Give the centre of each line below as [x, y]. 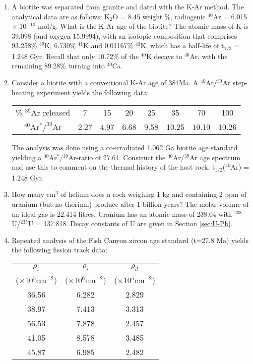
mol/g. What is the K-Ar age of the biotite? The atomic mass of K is [143, 26]
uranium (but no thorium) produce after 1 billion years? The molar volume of [130, 204]
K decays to [164, 56]
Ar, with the [209, 56]
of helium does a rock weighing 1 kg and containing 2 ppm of [154, 194]
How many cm [33, 194]
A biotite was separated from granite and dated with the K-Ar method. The [128, 6]
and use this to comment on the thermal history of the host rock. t [113, 167]
